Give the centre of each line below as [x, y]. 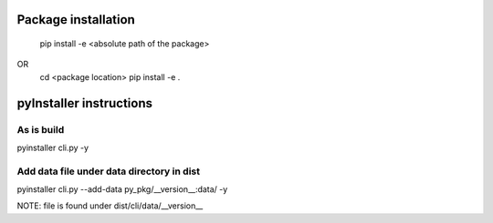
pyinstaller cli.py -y [53, 147]
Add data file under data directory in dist [109, 171]
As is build [41, 129]
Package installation [76, 20]
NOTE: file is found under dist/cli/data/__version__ [110, 206]
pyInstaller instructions [84, 103]
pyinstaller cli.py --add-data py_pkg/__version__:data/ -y [122, 189]
